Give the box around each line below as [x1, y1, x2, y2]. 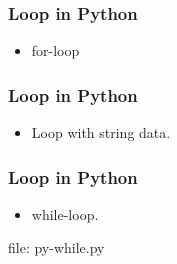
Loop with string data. [31, 122, 171, 143]
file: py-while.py [8, 237, 105, 258]
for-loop [31, 40, 80, 61]
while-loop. [31, 203, 99, 224]
